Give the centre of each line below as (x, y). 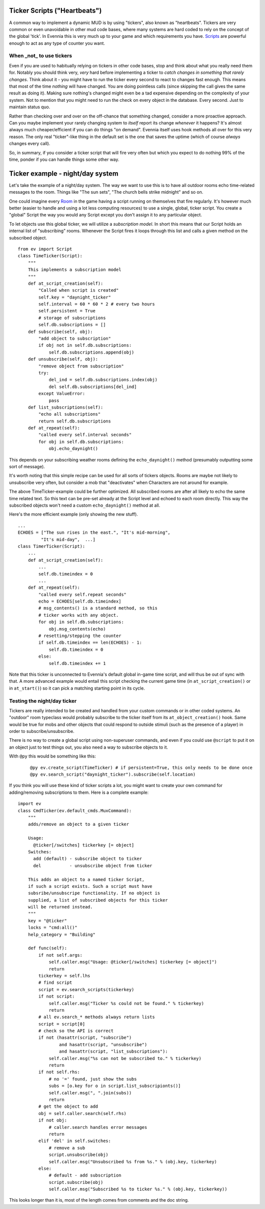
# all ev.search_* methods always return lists (97, 1017)
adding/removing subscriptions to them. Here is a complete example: (79, 792)
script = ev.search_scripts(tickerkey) (86, 989)
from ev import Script (45, 249)
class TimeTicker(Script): (50, 256)
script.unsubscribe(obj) (79, 1155)
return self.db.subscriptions (75, 421)
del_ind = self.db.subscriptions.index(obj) (103, 380)
